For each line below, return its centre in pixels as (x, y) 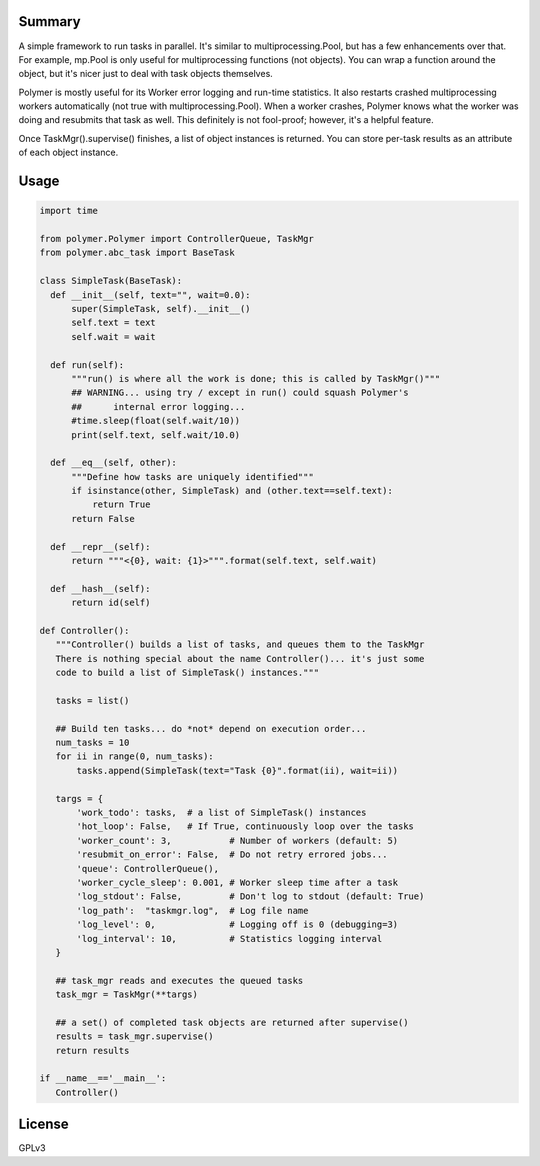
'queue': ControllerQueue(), (148, 868)
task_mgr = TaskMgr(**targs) (127, 994)
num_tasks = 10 (92, 743)
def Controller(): (84, 630)
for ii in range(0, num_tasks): (134, 756)
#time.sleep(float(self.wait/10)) (155, 421)
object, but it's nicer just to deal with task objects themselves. (146, 74)
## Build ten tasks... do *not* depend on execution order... (211, 728)
